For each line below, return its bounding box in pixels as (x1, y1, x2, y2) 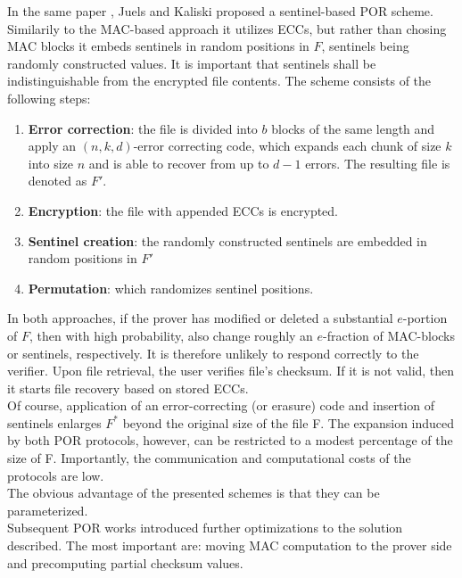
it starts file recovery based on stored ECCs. (7, 378, 249, 397)
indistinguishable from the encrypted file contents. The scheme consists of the (7, 71, 432, 90)
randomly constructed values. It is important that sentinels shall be (7, 54, 376, 72)
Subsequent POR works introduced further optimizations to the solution (7, 518, 403, 537)
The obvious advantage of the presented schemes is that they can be (7, 483, 380, 502)
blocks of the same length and (271, 119, 435, 137)
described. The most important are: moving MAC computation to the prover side (7, 536, 452, 555)
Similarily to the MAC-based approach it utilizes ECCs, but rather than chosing (7, 19, 447, 37)
